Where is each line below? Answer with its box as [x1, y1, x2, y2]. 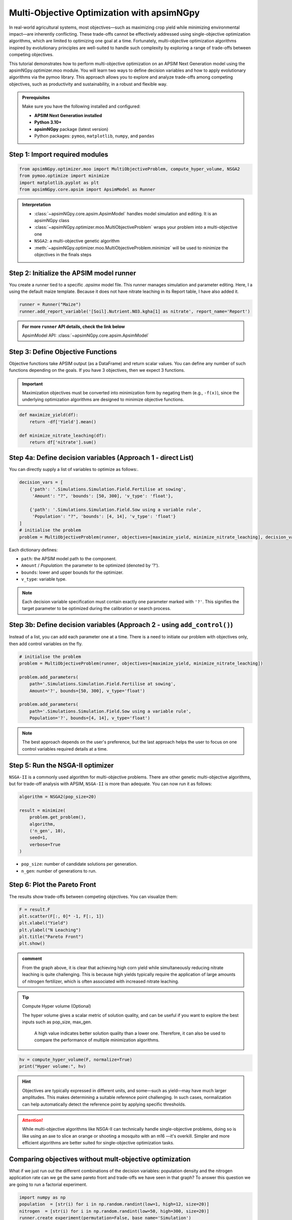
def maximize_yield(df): [19, 412, 79, 418]
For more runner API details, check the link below [22, 324, 125, 329]
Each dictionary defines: [9, 547, 58, 552]
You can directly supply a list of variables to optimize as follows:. [9, 467, 139, 472]
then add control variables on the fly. [9, 641, 83, 647]
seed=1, [29, 835, 48, 840]
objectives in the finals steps [34, 251, 92, 257]
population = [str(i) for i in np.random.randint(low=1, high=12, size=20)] [19, 1201, 209, 1207]
